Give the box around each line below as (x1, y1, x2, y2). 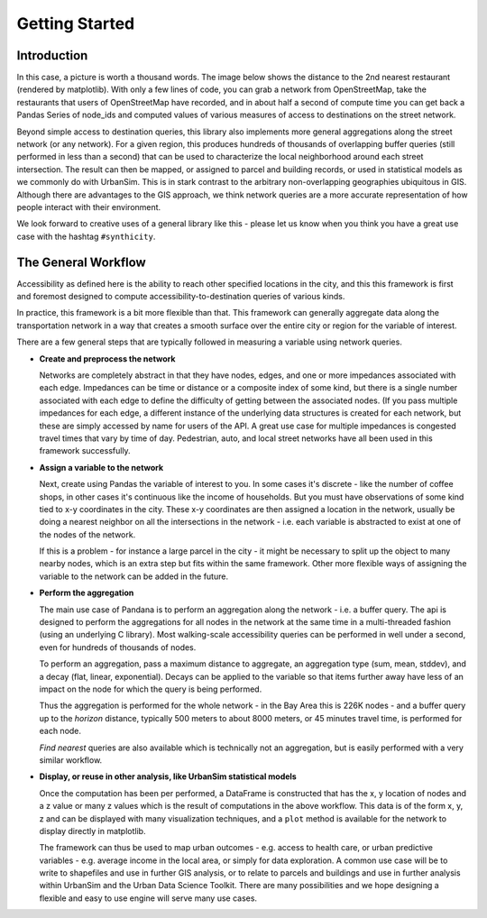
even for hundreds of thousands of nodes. (39, 641, 197, 653)
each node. (39, 726, 81, 737)
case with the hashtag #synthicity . (16, 231, 156, 242)
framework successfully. (39, 445, 131, 456)
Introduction (16, 48, 88, 63)
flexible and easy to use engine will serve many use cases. (39, 893, 257, 904)
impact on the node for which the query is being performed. (39, 684, 262, 694)
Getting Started (16, 14, 135, 33)
